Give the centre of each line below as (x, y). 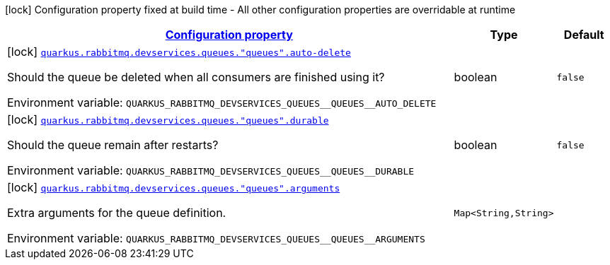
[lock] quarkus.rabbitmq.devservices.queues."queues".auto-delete (179, 52)
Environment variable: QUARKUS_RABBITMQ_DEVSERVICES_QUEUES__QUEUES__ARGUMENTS (216, 238)
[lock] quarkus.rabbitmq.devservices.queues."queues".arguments (174, 187)
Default (584, 35)
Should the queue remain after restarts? (113, 145)
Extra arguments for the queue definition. (117, 213)
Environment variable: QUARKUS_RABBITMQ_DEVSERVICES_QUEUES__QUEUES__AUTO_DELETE (222, 102)
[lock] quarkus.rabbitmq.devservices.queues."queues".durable (168, 119)
